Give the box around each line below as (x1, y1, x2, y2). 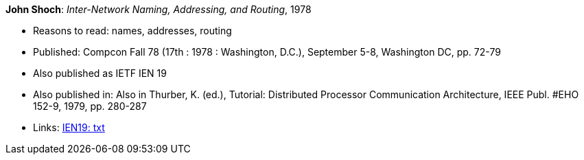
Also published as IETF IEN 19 (33, 67, 167, 79)
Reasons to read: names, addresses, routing (33, 25, 232, 36)
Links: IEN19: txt (33, 122, 105, 133)
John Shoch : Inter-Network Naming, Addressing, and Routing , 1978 (5, 3, 312, 15)
